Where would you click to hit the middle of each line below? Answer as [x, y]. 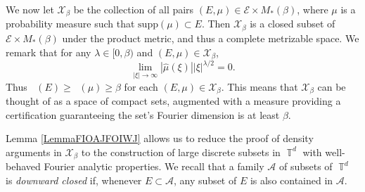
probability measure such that [70, 24]
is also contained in [292, 180]
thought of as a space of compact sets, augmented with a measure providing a [173, 101]
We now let [30, 9]
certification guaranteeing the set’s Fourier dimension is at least [143, 114]
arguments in [34, 152]
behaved [23, 166]
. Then [216, 24]
